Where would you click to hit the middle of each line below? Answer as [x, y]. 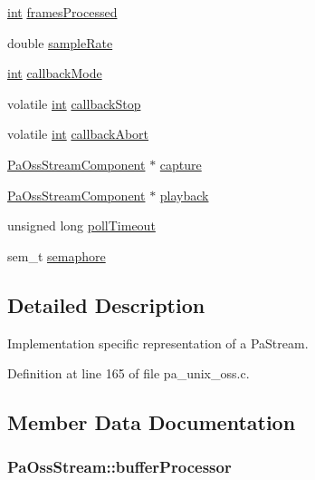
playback [184, 195]
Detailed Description [106, 304]
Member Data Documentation [152, 422]
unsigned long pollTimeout [81, 225]
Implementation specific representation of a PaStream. [158, 343]
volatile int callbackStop [74, 103]
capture [181, 164]
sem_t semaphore [57, 255]
